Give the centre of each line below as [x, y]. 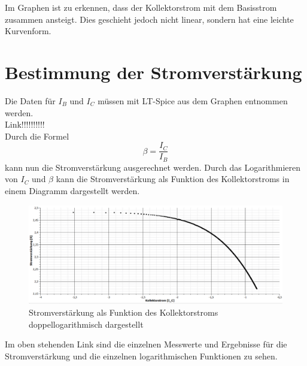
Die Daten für [30, 100]
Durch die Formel [37, 136]
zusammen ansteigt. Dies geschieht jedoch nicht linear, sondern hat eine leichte [149, 19]
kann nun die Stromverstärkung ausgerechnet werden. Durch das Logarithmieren [153, 167]
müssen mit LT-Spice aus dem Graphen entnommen [193, 100]
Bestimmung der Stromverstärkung [153, 72]
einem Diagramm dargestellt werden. [72, 190]
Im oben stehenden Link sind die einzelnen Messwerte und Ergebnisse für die [146, 344]
